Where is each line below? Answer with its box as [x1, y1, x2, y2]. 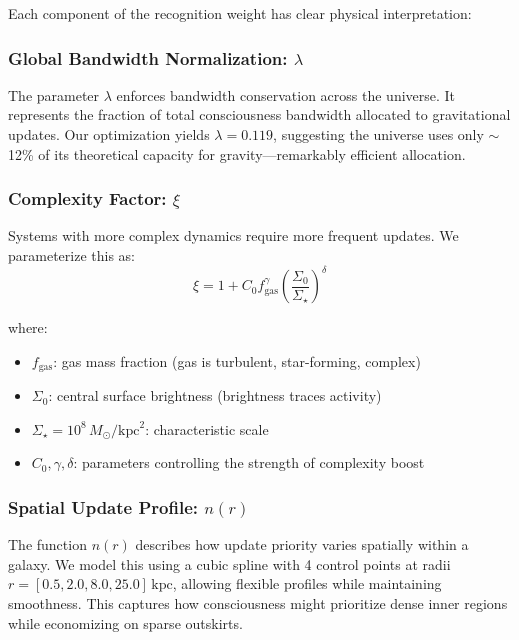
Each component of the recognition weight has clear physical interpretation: [8, 3, 472, 23]
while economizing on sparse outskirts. [8, 612, 243, 633]
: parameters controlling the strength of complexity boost [73, 452, 425, 473]
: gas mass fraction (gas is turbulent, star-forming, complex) [53, 350, 421, 371]
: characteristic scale [145, 418, 269, 439]
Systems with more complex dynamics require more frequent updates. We [8, 225, 459, 246]
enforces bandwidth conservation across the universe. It [116, 84, 456, 105]
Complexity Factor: [8, 186, 167, 211]
